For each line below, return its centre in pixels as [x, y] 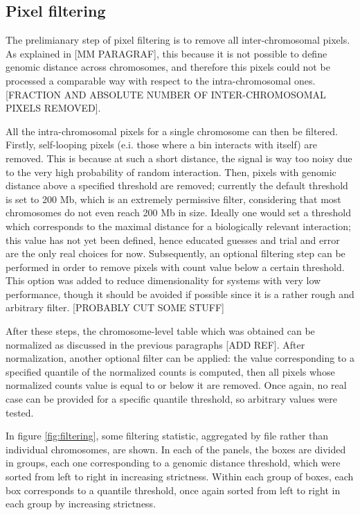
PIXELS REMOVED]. [53, 108]
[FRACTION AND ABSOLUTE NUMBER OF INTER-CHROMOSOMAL [166, 94]
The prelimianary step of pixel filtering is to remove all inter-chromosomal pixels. [178, 40]
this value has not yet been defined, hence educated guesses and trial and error [173, 239]
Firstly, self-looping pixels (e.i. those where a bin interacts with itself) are [161, 145]
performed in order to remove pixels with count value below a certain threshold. [175, 267]
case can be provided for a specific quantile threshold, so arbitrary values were [171, 399]
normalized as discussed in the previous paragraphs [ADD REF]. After [155, 344]
